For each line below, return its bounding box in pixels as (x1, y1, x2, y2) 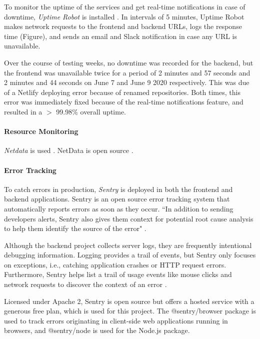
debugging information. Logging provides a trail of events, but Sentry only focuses (4, 249, 256, 260)
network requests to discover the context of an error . (4, 279, 167, 289)
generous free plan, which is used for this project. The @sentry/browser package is (4, 305, 256, 316)
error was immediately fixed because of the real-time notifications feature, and (4, 96, 243, 107)
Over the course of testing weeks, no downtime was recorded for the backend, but (4, 57, 253, 67)
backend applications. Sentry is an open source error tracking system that (4, 193, 230, 204)
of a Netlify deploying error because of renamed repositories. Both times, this (4, 86, 240, 97)
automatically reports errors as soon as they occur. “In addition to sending (4, 203, 233, 213)
